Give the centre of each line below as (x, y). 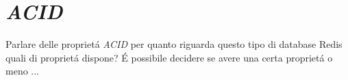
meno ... (22, 71)
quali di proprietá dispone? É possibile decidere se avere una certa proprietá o (169, 57)
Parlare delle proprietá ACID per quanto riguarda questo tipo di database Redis (174, 44)
